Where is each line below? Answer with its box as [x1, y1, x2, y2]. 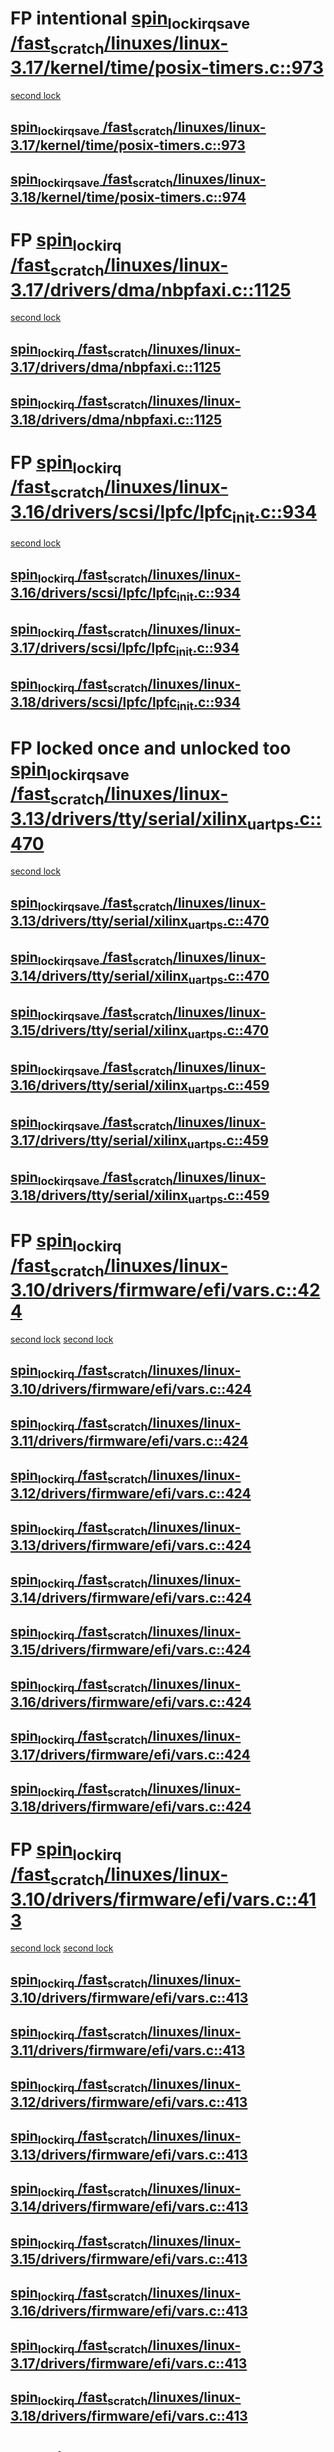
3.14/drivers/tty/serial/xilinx [10, 967, 189, 984]
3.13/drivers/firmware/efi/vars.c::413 [10, 2146, 248, 2163]
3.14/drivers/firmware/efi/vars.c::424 [10, 1589, 252, 1606]
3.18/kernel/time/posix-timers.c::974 [10, 189, 247, 206]
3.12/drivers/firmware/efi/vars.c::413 [10, 2094, 248, 2111]
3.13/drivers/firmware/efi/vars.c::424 [10, 1537, 252, 1554]
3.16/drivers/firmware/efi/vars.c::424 [10, 1694, 252, 1711]
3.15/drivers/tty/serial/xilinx [10, 1022, 188, 1039]
